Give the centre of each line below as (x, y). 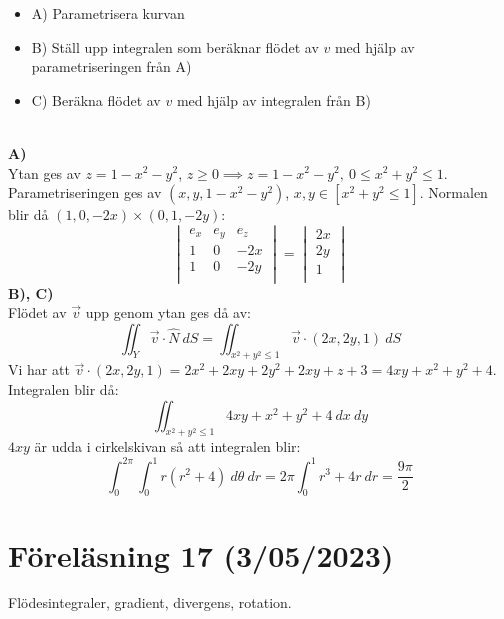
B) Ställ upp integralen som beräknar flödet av (175, 46)
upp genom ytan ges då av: (168, 312)
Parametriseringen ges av (85, 192)
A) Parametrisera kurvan (108, 13)
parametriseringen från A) (111, 66)
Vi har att (39, 369)
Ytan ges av (44, 172)
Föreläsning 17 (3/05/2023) (201, 554)
